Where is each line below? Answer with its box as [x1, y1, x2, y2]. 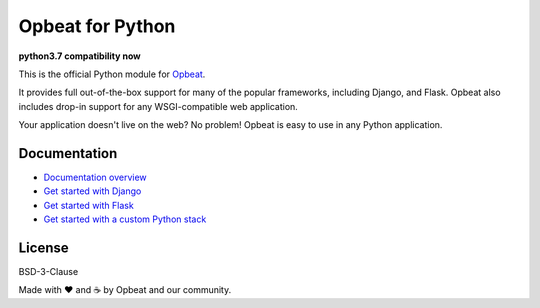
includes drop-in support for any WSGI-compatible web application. [18, 100, 299, 112]
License [18, 240, 69, 256]
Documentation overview [43, 171, 147, 184]
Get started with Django [43, 185, 142, 197]
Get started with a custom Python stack [43, 213, 207, 225]
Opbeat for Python [18, 15, 176, 37]
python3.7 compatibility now [18, 50, 141, 62]
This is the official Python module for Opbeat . [18, 68, 206, 80]
